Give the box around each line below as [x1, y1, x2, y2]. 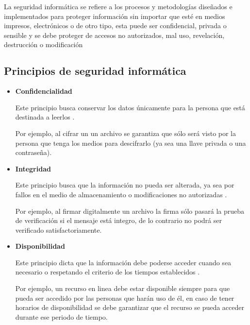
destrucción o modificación [4, 39, 83, 50]
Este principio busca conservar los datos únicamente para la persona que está [15, 102, 245, 112]
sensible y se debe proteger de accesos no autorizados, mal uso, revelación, [4, 30, 225, 40]
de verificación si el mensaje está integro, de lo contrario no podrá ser [15, 215, 222, 225]
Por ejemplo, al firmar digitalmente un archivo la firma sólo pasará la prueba [15, 205, 244, 216]
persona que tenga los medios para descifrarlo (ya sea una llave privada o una [15, 137, 246, 148]
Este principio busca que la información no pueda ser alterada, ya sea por [15, 180, 234, 190]
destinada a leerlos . [15, 112, 75, 122]
